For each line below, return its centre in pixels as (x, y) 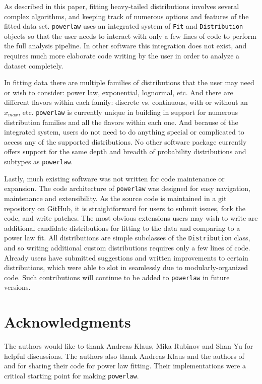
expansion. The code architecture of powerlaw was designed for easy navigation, (127, 188)
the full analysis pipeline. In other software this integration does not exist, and (125, 46)
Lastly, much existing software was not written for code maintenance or (114, 178)
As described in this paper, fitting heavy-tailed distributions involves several (122, 6)
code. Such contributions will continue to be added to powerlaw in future (117, 277)
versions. (17, 287)
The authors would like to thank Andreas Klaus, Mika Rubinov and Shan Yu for (129, 346)
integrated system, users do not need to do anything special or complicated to (124, 132)
